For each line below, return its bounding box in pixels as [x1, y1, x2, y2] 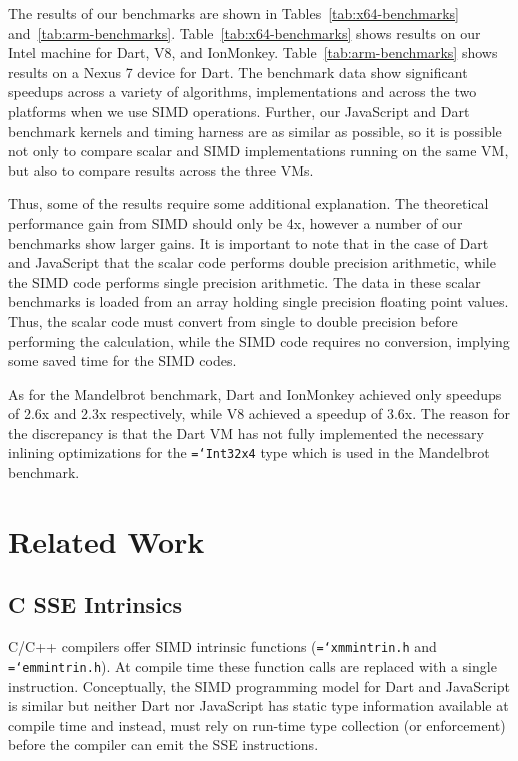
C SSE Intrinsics [8, 589, 183, 620]
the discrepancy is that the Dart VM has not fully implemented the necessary [8, 422, 484, 443]
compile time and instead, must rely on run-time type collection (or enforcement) [8, 714, 506, 735]
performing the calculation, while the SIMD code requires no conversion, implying [8, 330, 510, 351]
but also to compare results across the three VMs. [8, 159, 314, 180]
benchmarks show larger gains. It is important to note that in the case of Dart [8, 232, 489, 253]
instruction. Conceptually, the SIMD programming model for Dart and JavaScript [8, 675, 510, 696]
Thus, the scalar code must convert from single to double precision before [8, 310, 458, 331]
